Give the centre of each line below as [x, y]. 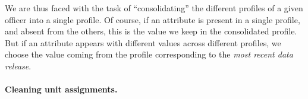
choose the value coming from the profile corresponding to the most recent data [149, 54]
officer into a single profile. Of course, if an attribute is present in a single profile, [153, 19]
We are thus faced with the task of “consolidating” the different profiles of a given [154, 8]
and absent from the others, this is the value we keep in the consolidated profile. [151, 31]
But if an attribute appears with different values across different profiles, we [143, 42]
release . [18, 66]
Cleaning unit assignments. [61, 89]
